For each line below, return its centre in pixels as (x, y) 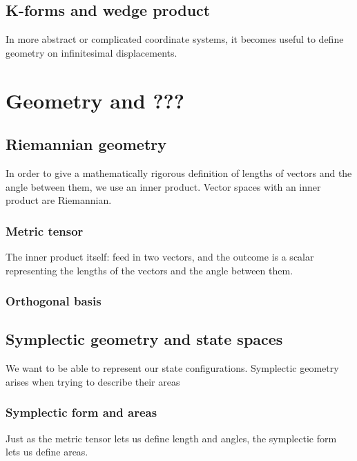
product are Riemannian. (59, 200)
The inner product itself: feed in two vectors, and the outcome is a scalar (160, 256)
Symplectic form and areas (81, 412)
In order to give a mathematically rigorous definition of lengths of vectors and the (179, 172)
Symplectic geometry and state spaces (144, 339)
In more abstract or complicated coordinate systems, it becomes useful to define (175, 39)
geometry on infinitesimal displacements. (91, 52)
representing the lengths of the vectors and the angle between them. (149, 270)
